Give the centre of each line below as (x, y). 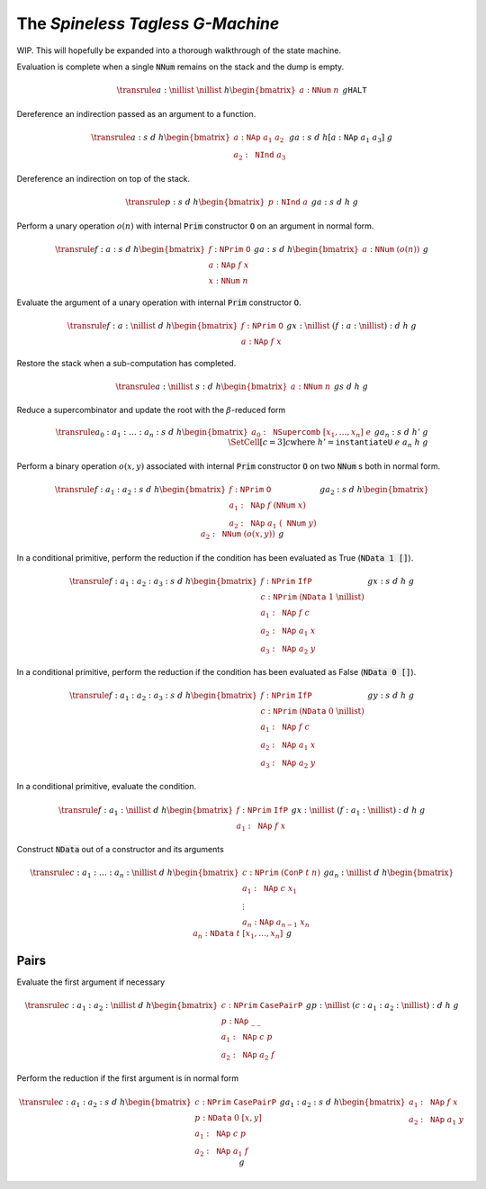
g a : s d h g (335, 202)
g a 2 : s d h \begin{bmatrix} (374, 491)
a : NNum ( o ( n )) (391, 249)
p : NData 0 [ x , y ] (229, 1117)
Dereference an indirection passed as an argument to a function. (136, 113)
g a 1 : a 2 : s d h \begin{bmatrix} (342, 1103)
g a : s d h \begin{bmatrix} (306, 249)
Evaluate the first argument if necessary (91, 982)
